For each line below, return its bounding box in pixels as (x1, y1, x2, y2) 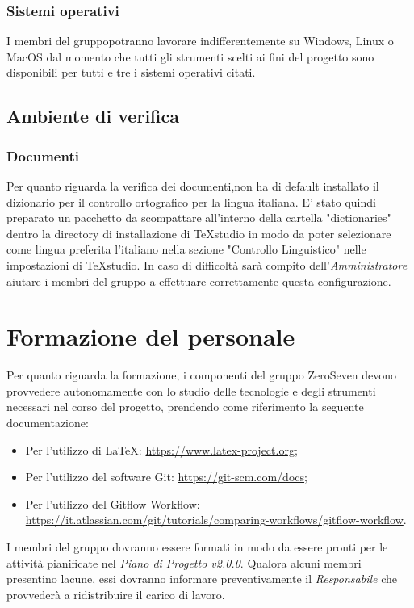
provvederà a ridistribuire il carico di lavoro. (6, 585, 225, 602)
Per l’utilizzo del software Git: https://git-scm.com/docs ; (25, 468, 307, 485)
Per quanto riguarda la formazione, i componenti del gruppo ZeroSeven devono (6, 367, 397, 384)
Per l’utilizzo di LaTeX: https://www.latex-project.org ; (25, 441, 298, 458)
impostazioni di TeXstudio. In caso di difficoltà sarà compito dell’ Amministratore (6, 256, 408, 273)
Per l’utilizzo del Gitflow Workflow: (25, 495, 200, 512)
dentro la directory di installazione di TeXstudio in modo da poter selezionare (6, 224, 391, 241)
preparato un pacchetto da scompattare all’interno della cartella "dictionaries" (6, 209, 391, 226)
